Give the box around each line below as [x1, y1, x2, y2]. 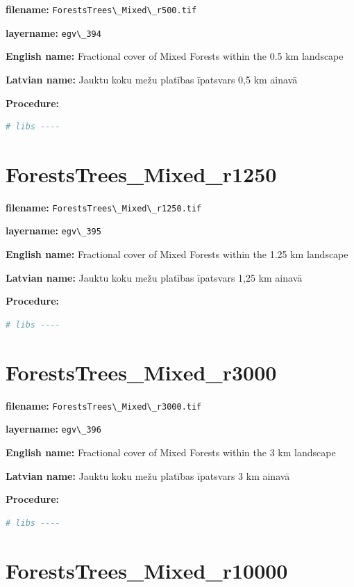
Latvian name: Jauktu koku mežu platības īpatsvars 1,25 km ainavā [6, 270, 303, 284]
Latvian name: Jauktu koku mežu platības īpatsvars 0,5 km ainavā [6, 72, 298, 86]
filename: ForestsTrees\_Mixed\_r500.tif [6, 2, 197, 16]
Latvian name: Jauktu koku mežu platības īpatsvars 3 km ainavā [6, 468, 290, 483]
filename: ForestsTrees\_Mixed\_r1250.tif [6, 200, 202, 214]
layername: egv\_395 [6, 223, 101, 238]
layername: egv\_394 [6, 25, 101, 40]
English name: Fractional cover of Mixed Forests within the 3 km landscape [6, 444, 336, 459]
